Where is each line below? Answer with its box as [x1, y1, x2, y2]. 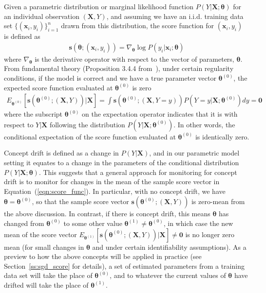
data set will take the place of [4, 270, 93, 280]
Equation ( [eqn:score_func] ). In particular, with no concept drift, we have [4, 186, 226, 196]
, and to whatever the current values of [110, 270, 226, 280]
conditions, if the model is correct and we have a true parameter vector [4, 73, 216, 83]
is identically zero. [195, 131, 249, 141]
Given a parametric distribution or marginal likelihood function [4, 1, 193, 11]
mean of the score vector [4, 229, 77, 239]
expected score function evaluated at [4, 82, 113, 92]
